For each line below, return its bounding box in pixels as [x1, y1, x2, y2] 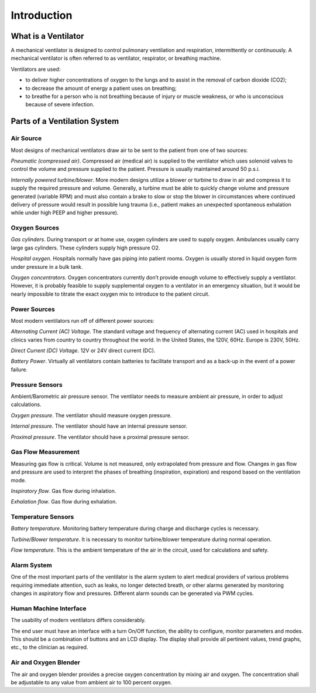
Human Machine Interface [11, 604, 87, 613]
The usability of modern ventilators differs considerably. [11, 617, 146, 624]
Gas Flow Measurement [11, 448, 80, 456]
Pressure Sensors [11, 380, 63, 388]
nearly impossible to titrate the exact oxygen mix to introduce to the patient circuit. [11, 290, 210, 298]
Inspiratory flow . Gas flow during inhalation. [11, 487, 116, 494]
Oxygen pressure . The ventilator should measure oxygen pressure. [11, 411, 172, 419]
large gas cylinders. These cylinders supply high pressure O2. [11, 244, 160, 251]
